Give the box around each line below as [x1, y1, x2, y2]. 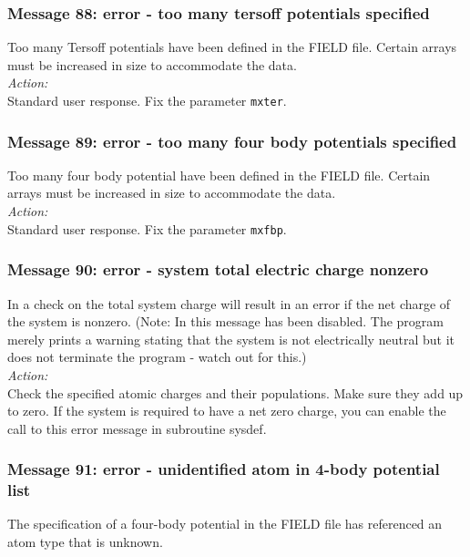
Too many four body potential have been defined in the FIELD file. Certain [7, 165, 431, 184]
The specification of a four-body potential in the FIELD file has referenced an [7, 514, 443, 533]
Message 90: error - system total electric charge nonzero [7, 258, 429, 281]
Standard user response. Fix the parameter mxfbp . [7, 219, 287, 238]
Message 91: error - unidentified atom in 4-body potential [7, 458, 440, 480]
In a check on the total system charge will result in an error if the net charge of [7, 294, 451, 313]
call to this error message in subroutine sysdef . [7, 418, 267, 438]
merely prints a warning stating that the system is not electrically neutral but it [7, 329, 455, 348]
